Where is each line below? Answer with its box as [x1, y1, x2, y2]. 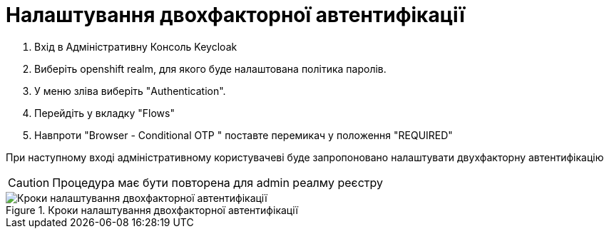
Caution [8, 175, 50, 190]
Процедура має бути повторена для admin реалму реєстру [52, 175, 383, 190]
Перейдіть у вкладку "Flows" [34, 106, 175, 119]
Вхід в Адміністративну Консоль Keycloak [34, 40, 237, 53]
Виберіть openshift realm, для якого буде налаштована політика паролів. [34, 62, 387, 75]
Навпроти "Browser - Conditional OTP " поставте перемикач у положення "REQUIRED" [34, 128, 453, 141]
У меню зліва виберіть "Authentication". [34, 84, 226, 97]
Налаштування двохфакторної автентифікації [6, 3, 465, 27]
